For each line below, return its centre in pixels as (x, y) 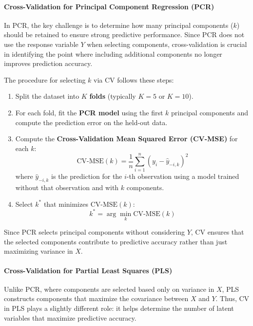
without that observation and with (67, 187)
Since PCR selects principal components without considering (94, 232)
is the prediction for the (87, 176)
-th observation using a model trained (183, 176)
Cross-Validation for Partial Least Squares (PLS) (88, 270)
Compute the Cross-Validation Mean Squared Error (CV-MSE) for (126, 139)
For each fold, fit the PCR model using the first (89, 112)
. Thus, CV (233, 298)
